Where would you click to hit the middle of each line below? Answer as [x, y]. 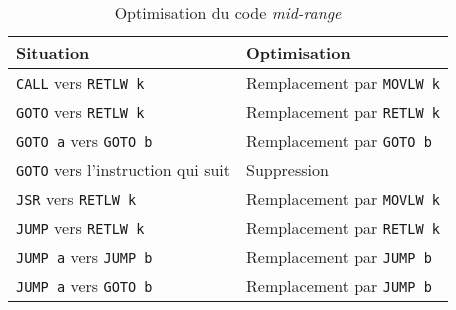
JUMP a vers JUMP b [84, 256]
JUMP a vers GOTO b [84, 285]
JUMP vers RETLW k [80, 227]
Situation [53, 52]
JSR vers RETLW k [76, 198]
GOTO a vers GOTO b [84, 140]
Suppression [287, 169]
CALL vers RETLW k [80, 82]
